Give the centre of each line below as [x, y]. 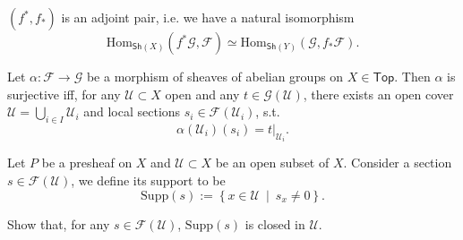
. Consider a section [398, 163]
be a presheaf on [87, 163]
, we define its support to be [148, 180]
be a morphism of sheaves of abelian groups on [215, 76]
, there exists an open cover [378, 94]
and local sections [132, 111]
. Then [412, 76]
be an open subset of [272, 163]
